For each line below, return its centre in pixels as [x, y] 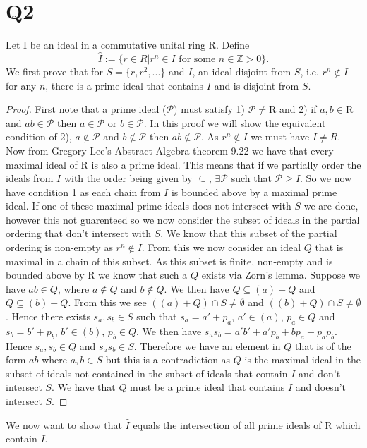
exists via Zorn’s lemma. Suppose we [281, 275]
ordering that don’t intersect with [78, 233]
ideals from [30, 178]
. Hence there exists [48, 316]
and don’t [319, 373]
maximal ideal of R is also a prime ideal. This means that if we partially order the [183, 164]
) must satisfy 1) [210, 109]
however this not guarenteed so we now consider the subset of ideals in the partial [183, 219]
